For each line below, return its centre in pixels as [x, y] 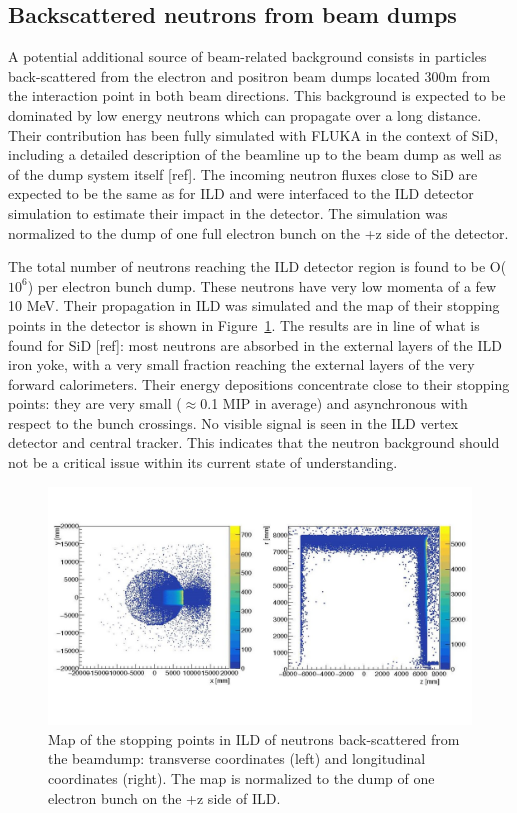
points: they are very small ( [95, 403]
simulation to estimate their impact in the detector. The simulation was [228, 212]
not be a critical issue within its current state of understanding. [203, 462]
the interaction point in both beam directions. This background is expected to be [257, 95]
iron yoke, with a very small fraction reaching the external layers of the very [241, 364]
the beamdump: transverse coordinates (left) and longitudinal [237, 758]
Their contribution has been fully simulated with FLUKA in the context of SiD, [253, 134]
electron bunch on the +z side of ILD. [164, 797]
